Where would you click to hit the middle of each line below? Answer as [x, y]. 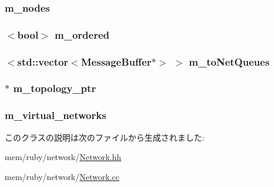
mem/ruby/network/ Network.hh [63, 157]
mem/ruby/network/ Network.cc [62, 176]
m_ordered [82, 34]
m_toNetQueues [229, 61]
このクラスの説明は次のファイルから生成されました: [105, 137]
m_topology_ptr [55, 88]
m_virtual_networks [56, 115]
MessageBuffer [116, 61]
